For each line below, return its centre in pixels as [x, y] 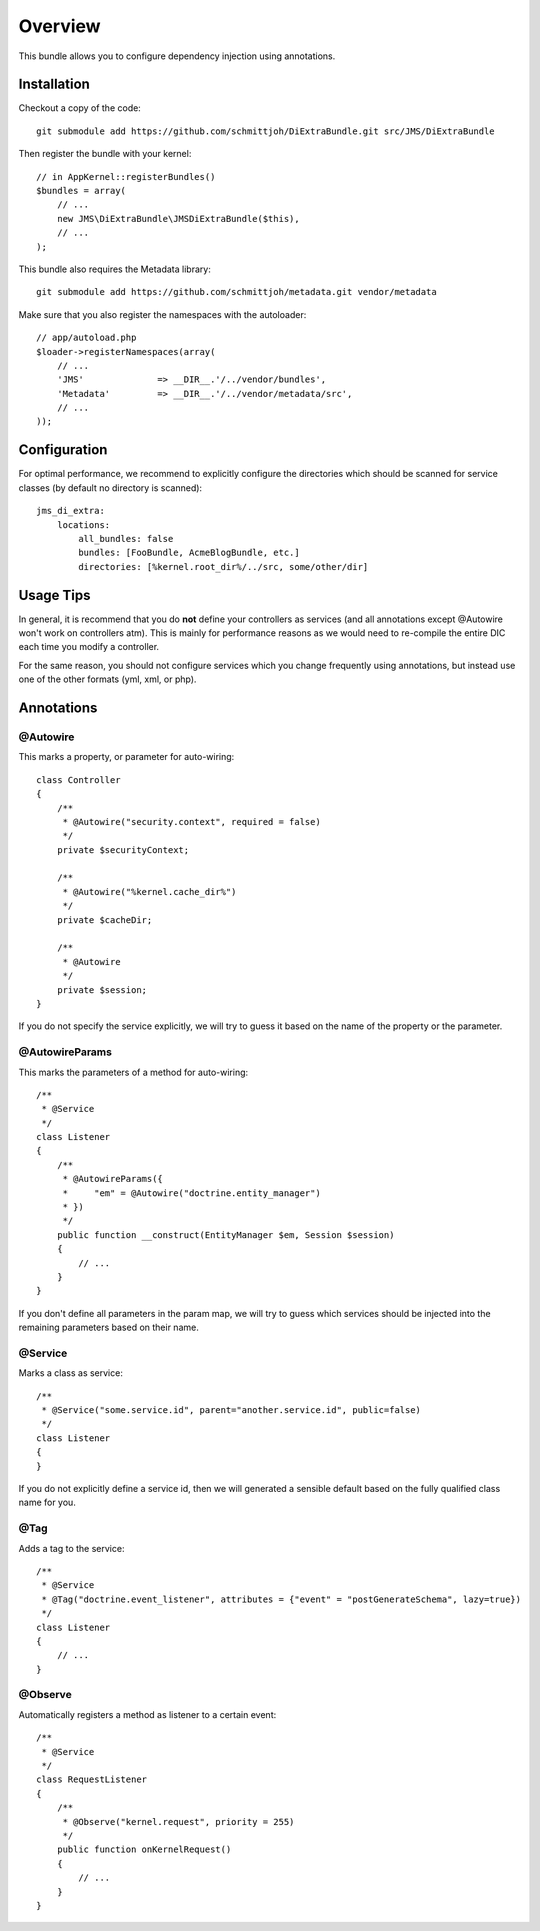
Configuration [63, 450]
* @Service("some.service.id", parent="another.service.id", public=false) [231, 1410]
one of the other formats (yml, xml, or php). [107, 679]
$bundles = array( [81, 191]
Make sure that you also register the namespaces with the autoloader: [162, 314]
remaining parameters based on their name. [108, 1327]
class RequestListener [92, 1779]
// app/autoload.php [86, 338]
